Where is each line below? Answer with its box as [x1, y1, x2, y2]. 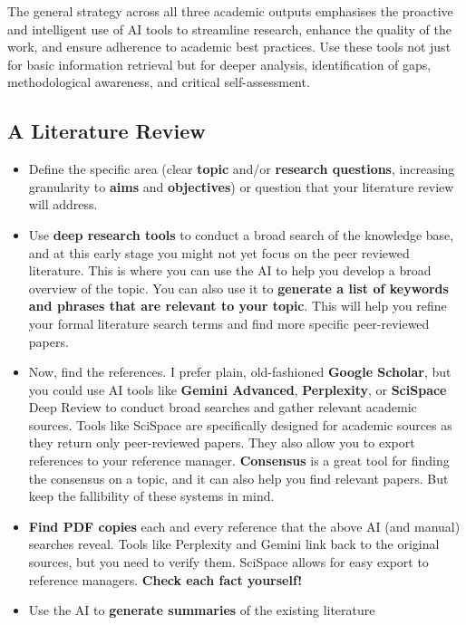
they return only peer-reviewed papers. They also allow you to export [28, 433, 415, 452]
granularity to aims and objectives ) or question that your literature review [28, 177, 454, 196]
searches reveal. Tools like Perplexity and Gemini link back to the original [28, 534, 440, 553]
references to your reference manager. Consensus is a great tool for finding [28, 451, 450, 470]
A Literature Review [7, 117, 206, 145]
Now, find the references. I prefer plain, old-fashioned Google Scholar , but [28, 362, 451, 381]
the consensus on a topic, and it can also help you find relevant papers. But [28, 468, 449, 487]
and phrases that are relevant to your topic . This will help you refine [28, 296, 447, 315]
